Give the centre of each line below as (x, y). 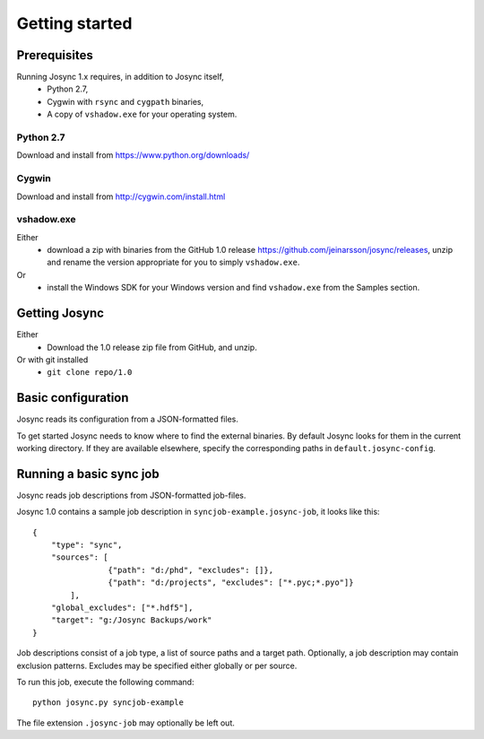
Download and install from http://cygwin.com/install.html (121, 196)
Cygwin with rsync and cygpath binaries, (125, 101)
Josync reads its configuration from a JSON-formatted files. (128, 419)
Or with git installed (52, 360)
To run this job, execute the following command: (105, 682)
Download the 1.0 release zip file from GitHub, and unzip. (152, 347)
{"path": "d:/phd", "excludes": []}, (190, 570)
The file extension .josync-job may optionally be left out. (125, 723)
